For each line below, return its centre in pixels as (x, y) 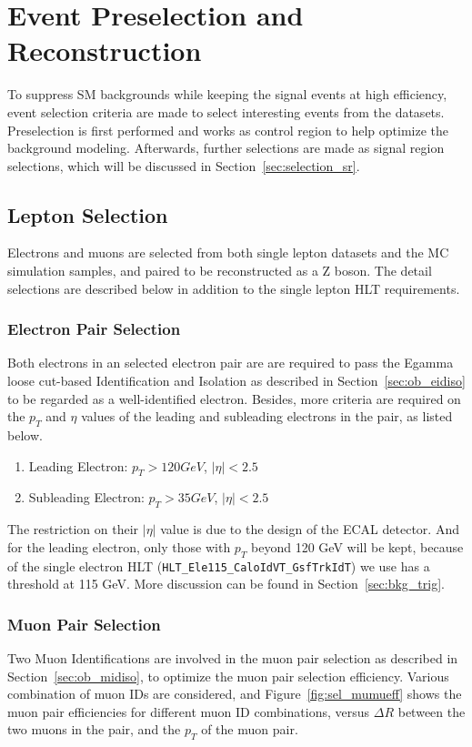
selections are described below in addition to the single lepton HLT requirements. (234, 288)
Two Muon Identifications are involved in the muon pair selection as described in (233, 658)
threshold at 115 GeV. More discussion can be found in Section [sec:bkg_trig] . (226, 584)
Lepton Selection (88, 214)
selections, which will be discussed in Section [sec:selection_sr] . (184, 165)
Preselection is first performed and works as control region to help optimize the (228, 130)
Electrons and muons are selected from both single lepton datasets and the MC (228, 252)
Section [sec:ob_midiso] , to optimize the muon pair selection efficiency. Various (228, 676)
